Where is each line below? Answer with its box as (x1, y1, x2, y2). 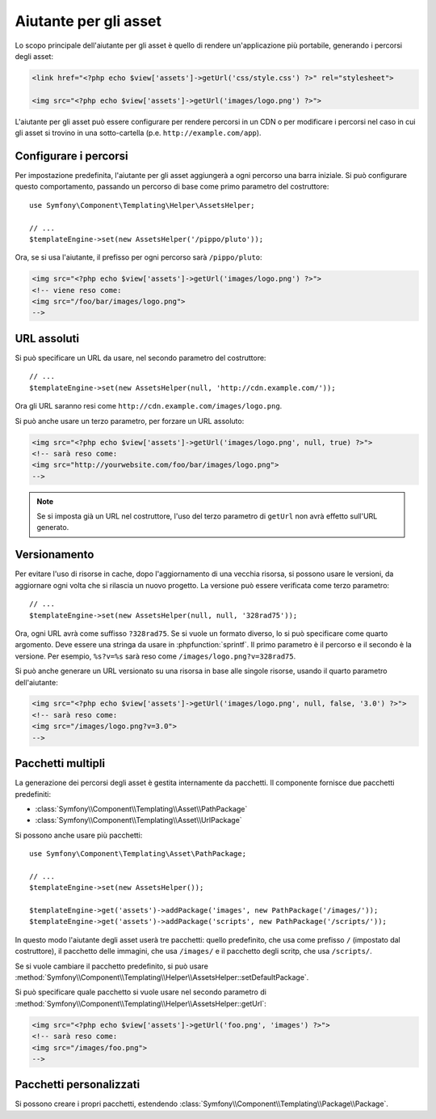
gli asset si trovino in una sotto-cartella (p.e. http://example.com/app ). (15, 128, 262, 138)
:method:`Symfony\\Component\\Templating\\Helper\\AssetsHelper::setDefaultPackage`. (15, 973, 309, 982)
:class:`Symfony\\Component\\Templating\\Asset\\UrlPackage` (35, 816, 242, 825)
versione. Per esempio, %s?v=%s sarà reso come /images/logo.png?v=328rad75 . (15, 651, 296, 661)
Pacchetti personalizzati (15, 1078, 140, 1091)
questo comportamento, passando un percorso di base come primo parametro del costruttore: (15, 182, 329, 192)
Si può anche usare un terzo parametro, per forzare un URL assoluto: (15, 416, 245, 426)
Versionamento (15, 548, 94, 562)
